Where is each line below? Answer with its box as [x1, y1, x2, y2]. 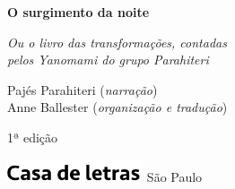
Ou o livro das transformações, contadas [7, 32, 227, 51]
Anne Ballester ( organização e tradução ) [7, 98, 228, 116]
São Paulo [146, 167, 203, 185]
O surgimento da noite [7, 3, 150, 21]
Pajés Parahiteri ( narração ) [7, 80, 158, 99]
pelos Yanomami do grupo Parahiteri [7, 50, 209, 69]
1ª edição [7, 127, 58, 146]
